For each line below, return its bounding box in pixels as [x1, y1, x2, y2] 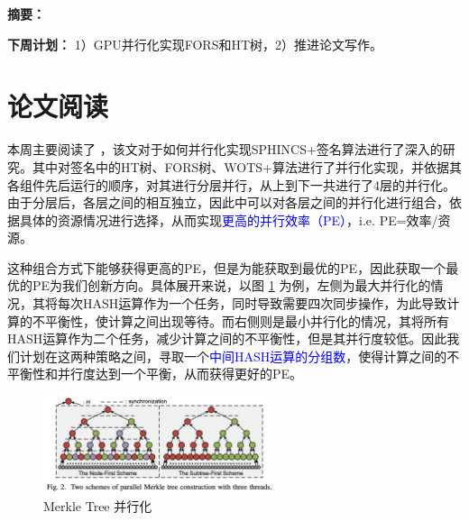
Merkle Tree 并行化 [43, 496, 152, 515]
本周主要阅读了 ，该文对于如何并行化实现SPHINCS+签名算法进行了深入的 [7, 140, 443, 159]
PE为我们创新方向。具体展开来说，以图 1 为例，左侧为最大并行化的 [32, 276, 431, 295]
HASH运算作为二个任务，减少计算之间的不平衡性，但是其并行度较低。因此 [7, 329, 447, 348]
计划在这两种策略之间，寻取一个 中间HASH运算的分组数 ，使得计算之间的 [19, 346, 447, 365]
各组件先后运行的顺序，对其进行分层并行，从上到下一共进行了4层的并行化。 [7, 175, 455, 194]
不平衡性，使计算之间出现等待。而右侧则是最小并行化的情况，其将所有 [32, 311, 449, 330]
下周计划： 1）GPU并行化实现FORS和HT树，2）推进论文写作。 [7, 34, 383, 53]
